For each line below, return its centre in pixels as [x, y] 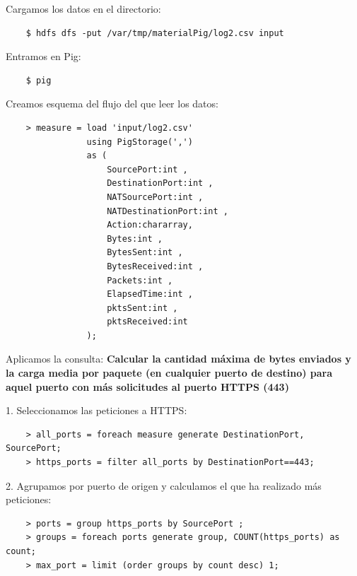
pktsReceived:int [147, 322]
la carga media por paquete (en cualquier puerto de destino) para [169, 373]
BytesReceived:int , [155, 266]
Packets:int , [140, 280]
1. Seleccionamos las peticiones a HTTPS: [96, 410]
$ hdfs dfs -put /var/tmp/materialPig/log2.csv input [155, 33]
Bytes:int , [135, 239]
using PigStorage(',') [140, 142]
